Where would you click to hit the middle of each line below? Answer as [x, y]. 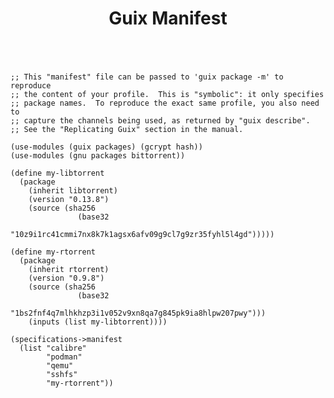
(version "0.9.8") [66, 278]
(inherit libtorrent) [73, 191]
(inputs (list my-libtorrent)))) [98, 322]
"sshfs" [62, 375]
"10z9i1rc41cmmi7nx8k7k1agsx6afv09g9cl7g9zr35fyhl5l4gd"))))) [142, 235]
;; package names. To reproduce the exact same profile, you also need [165, 103]
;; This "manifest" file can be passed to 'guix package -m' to [147, 77]
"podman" [64, 357]
